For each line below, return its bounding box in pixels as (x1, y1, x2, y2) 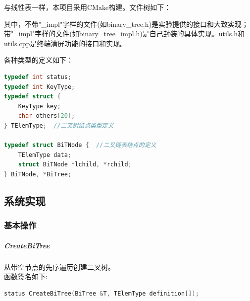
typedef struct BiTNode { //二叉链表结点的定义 (4, 142, 156, 149)
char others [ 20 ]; (18, 112, 75, 120)
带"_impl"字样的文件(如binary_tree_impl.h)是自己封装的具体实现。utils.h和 (4, 28, 245, 39)
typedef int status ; (4, 73, 72, 80)
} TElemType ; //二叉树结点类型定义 (4, 122, 114, 129)
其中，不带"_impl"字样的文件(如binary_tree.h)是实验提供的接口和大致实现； (4, 18, 249, 29)
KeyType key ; (18, 102, 61, 110)
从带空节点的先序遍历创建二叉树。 (4, 261, 115, 272)
